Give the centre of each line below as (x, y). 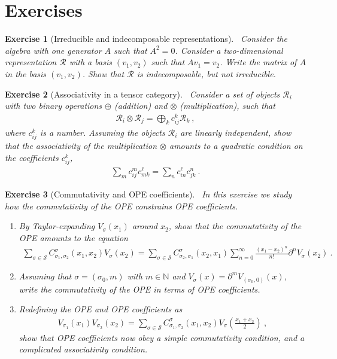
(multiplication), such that (227, 106)
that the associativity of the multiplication (81, 146)
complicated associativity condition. (83, 349)
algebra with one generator (53, 50)
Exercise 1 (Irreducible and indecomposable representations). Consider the (146, 39)
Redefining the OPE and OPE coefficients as (101, 309)
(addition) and (141, 106)
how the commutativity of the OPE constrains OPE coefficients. (122, 206)
